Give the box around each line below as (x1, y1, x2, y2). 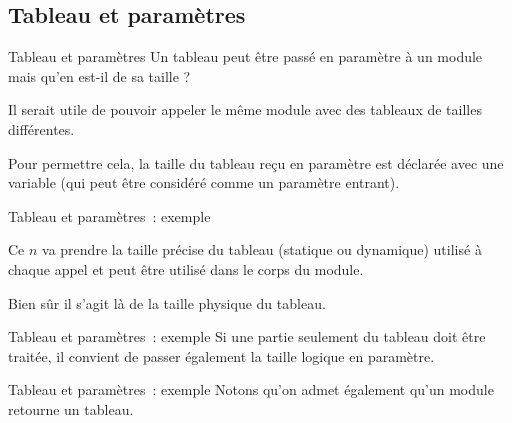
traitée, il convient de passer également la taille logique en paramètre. (8, 345, 435, 366)
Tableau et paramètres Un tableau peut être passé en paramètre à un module (8, 46, 483, 67)
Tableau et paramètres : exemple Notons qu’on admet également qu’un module (8, 379, 494, 400)
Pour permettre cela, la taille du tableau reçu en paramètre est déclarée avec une (8, 152, 504, 173)
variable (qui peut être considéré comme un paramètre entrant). (8, 172, 400, 193)
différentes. (8, 118, 75, 139)
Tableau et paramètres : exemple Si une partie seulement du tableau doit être (8, 326, 486, 347)
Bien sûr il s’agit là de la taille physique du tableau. (8, 292, 326, 313)
